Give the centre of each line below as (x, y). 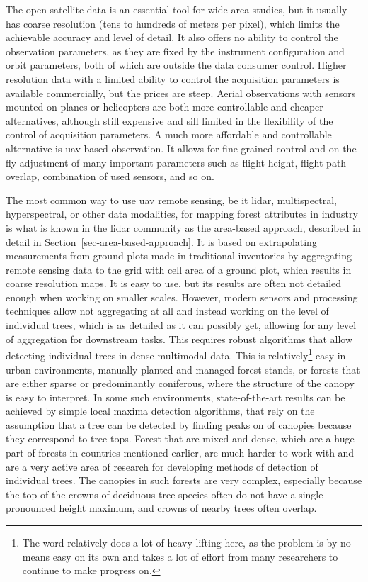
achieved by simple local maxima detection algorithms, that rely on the (160, 411)
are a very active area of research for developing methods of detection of (162, 466)
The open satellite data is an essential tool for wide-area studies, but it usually (177, 9)
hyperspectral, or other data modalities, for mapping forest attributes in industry (182, 214)
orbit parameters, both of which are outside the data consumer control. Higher (176, 65)
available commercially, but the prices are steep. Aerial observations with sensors (181, 93)
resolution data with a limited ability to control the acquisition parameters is (173, 78)
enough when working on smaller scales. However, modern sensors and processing (182, 297)
